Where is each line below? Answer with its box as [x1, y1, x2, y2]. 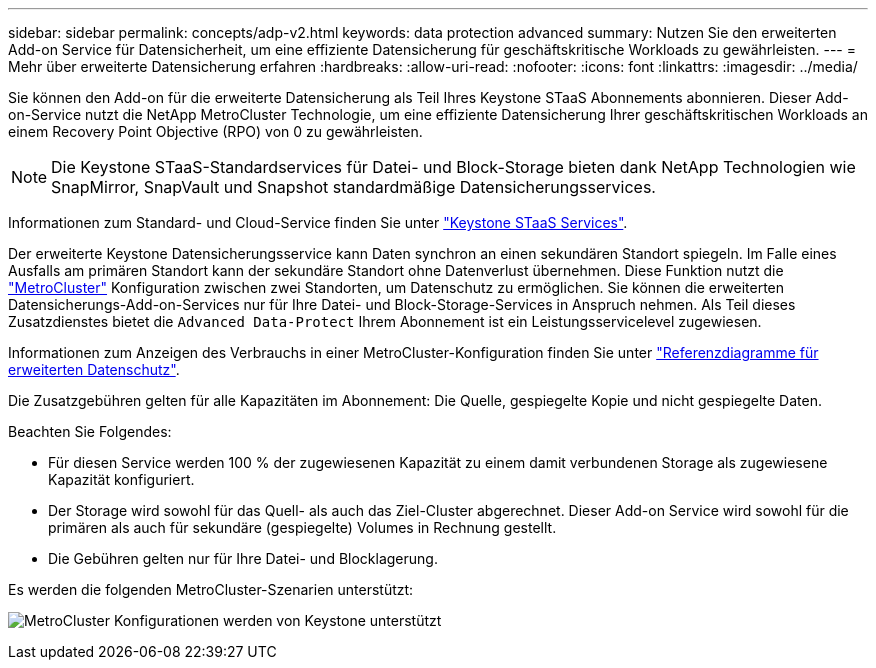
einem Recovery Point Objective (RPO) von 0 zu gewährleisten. [8, 123, 423, 140]
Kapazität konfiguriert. [48, 471, 195, 488]
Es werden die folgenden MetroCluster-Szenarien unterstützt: [8, 581, 414, 598]
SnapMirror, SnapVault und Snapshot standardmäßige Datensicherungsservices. [51, 177, 656, 197]
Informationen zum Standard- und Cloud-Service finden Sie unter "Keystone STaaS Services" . [8, 214, 628, 231]
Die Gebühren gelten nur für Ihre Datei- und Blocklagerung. [48, 550, 438, 567]
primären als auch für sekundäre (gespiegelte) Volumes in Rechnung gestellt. [48, 519, 557, 536]
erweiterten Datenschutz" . [8, 361, 180, 378]
